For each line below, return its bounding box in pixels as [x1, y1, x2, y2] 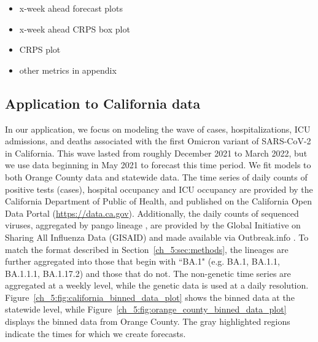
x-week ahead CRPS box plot [19, 22, 130, 35]
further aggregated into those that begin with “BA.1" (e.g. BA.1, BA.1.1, [5, 255, 280, 268]
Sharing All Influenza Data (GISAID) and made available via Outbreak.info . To [5, 230, 309, 243]
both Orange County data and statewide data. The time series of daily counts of [5, 170, 308, 183]
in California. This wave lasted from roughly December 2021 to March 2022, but [5, 146, 308, 159]
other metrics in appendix [19, 63, 117, 76]
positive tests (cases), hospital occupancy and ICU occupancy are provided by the [5, 182, 313, 195]
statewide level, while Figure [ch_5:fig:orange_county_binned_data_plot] [5, 303, 287, 316]
